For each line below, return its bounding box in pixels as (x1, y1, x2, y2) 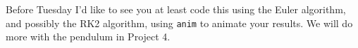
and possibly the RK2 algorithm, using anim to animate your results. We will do (6, 15, 353, 30)
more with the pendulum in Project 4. (6, 29, 171, 44)
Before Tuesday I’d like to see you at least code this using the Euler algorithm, (6, 2, 346, 16)
